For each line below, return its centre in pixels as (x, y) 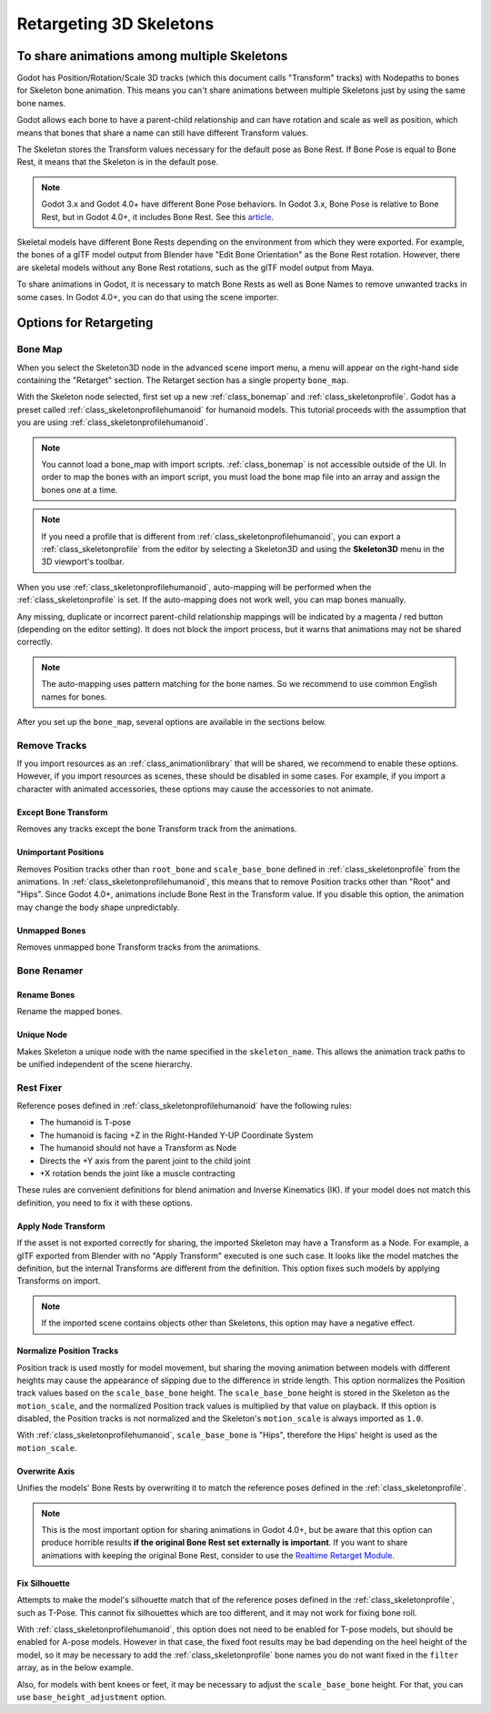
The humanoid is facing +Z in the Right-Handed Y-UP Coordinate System (176, 1135)
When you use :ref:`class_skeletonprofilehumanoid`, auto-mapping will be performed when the (194, 587)
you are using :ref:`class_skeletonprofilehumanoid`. (113, 422)
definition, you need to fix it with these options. (105, 1203)
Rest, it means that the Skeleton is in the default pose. (117, 162)
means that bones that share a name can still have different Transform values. (163, 133)
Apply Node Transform (61, 1226)
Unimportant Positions (60, 852)
